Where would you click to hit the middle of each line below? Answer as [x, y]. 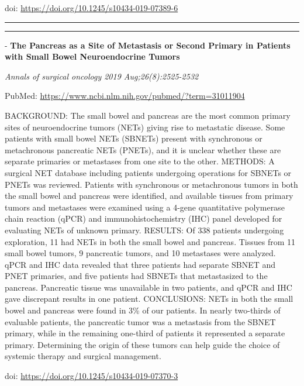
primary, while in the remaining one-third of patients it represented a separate [145, 333]
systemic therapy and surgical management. [83, 356]
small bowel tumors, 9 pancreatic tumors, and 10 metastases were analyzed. [140, 253]
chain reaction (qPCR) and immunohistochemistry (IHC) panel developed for [144, 218]
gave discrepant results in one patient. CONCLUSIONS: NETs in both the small [149, 299]
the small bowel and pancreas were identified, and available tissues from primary [149, 196]
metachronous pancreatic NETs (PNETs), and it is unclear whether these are [143, 149]
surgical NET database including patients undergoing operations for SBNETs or [148, 172]
